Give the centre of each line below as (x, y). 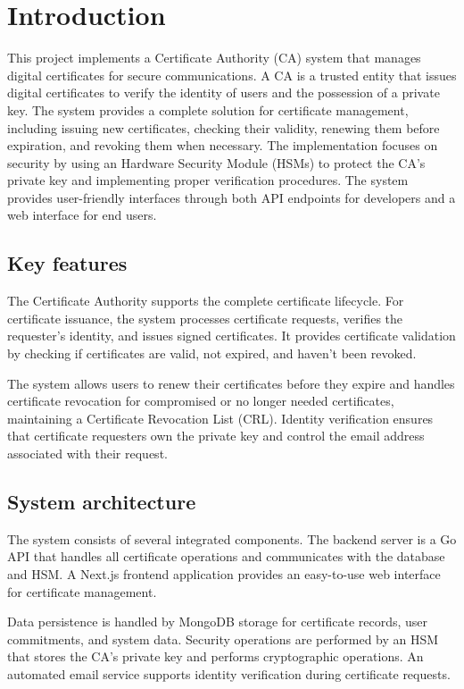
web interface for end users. (82, 215)
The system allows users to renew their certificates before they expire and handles (231, 383)
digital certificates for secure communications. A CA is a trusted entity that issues (232, 75)
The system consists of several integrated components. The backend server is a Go (232, 538)
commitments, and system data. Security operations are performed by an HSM (223, 639)
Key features (67, 263)
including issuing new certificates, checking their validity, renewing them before (224, 127)
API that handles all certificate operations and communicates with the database (226, 556)
